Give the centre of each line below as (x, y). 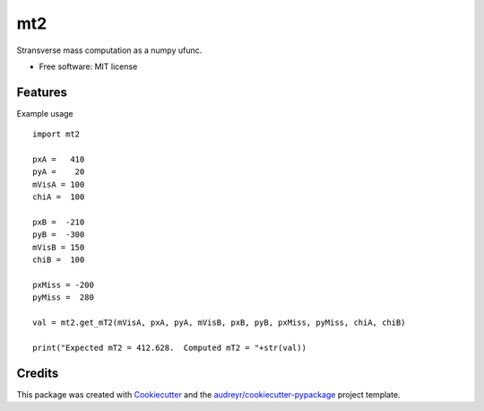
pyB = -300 (59, 235)
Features (42, 92)
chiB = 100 (59, 260)
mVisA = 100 (59, 184)
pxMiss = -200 (63, 284)
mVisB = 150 (59, 247)
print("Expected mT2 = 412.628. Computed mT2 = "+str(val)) (169, 347)
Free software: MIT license (88, 66)
